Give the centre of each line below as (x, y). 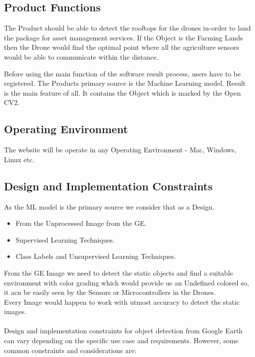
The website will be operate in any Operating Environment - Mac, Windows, (120, 150)
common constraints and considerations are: (70, 350)
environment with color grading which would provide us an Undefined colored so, (127, 282)
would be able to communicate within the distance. (81, 56)
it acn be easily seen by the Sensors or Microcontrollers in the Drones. (110, 292)
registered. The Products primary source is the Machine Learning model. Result (125, 83)
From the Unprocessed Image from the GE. (81, 223)
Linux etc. (19, 159)
